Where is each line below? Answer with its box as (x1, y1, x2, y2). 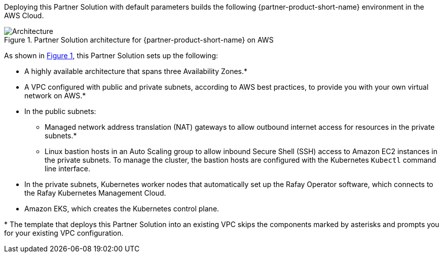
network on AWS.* (24, 91, 86, 100)
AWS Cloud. (4, 11, 44, 20)
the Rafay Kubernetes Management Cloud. (24, 189, 166, 197)
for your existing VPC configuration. (4, 229, 124, 237)
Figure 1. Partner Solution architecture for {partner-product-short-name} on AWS (4, 35, 274, 44)
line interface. (45, 164, 90, 173)
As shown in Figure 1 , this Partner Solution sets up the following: (4, 51, 218, 60)
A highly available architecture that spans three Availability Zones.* (24, 67, 248, 76)
